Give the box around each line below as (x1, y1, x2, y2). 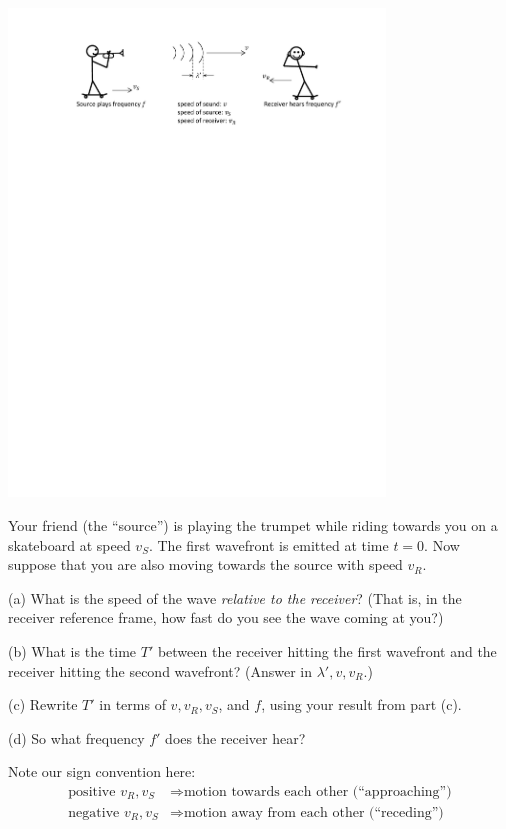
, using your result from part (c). (261, 694, 462, 715)
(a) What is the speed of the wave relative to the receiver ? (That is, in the (8, 587, 462, 608)
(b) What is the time (8, 640, 137, 661)
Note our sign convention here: (8, 761, 196, 782)
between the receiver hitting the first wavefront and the (157, 640, 497, 661)
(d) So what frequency (8, 727, 145, 748)
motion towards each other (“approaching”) (183, 784, 452, 799)
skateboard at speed (8, 534, 131, 555)
